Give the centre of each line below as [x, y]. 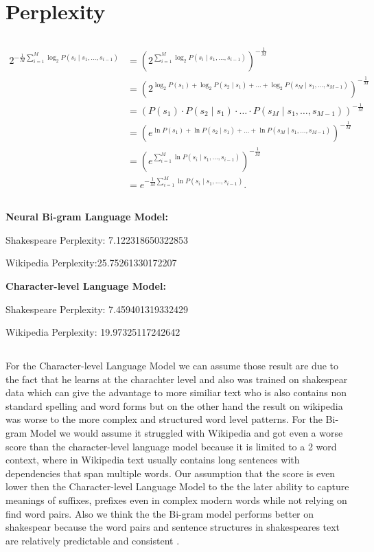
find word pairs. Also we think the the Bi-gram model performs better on [160, 513]
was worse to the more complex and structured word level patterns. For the [164, 419]
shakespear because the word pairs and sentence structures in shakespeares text [173, 527]
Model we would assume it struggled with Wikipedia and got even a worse [186, 433]
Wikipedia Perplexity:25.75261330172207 [91, 263]
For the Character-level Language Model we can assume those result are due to [172, 366]
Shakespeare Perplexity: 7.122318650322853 [97, 239]
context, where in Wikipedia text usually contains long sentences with [153, 460]
